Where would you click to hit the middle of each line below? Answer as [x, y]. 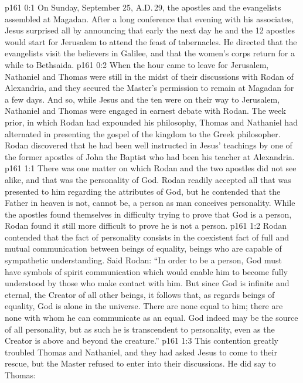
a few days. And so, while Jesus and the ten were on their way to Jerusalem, [142, 99]
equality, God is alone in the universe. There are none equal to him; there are [144, 306]
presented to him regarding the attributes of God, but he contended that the [143, 191]
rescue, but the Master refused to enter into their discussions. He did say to [140, 363]
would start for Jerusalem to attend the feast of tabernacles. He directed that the [151, 41]
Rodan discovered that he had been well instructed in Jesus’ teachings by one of [149, 145]
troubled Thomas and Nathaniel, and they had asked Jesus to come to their [141, 352]
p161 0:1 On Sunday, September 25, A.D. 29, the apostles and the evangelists [143, 7]
